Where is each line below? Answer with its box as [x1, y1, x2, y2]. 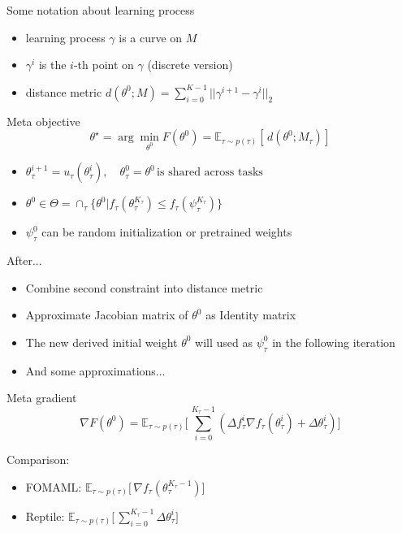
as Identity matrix [205, 306, 296, 323]
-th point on [73, 56, 134, 73]
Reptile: [25, 507, 65, 524]
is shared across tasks [157, 167, 263, 179]
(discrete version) [147, 56, 233, 73]
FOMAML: [25, 478, 82, 495]
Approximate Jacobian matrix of [25, 306, 188, 323]
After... [6, 251, 42, 268]
